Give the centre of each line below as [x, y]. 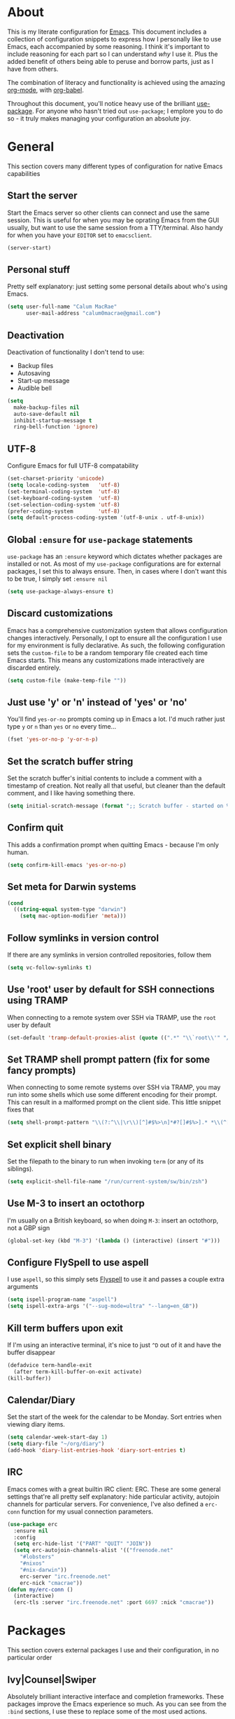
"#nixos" [33, 1564]
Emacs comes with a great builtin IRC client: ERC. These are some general [114, 1489]
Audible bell [35, 388]
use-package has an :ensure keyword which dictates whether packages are [115, 557]
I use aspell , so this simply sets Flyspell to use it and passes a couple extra [116, 1279]
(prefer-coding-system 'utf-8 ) [64, 511]
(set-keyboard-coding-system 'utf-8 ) [64, 498]
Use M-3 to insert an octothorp [76, 1204]
